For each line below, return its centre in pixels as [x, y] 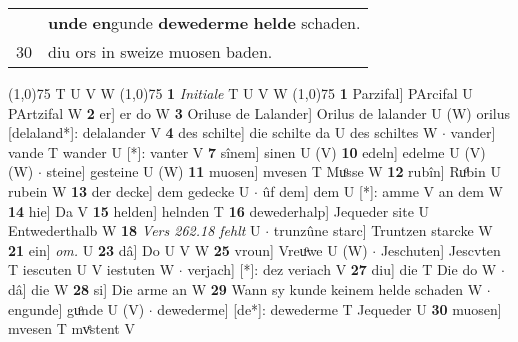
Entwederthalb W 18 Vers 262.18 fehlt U [134, 230]
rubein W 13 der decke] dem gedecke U [129, 190]
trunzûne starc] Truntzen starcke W [383, 230]
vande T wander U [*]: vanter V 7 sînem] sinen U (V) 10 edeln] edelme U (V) [247, 151]
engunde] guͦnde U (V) [76, 308]
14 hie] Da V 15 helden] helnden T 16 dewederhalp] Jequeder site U [219, 210]
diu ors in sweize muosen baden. [160, 51]
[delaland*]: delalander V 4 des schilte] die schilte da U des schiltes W [223, 132]
